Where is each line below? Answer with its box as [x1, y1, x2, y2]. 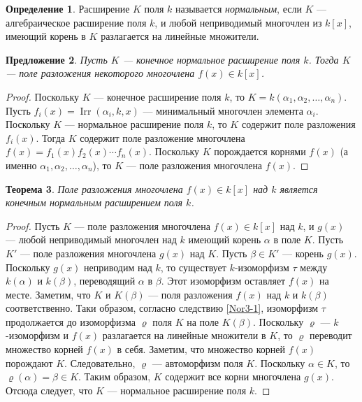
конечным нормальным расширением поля [6, 195, 183, 210]
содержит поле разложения [241, 117, 356, 131]
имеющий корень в [6, 29, 86, 43]
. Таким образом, [78, 369, 151, 384]
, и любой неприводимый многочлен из [154, 15, 322, 29]
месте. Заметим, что [6, 287, 91, 301]
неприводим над [84, 259, 152, 274]
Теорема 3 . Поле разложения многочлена [6, 181, 183, 196]
